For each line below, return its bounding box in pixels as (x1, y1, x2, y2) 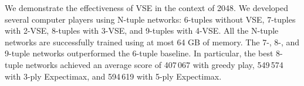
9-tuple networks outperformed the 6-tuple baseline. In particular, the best (5, 47, 273, 59)
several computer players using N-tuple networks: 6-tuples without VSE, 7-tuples (5, 13, 296, 25)
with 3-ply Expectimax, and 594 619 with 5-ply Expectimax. (5, 70, 222, 82)
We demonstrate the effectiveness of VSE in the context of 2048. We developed (5, 2, 289, 13)
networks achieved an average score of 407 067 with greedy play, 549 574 (25, 58, 283, 70)
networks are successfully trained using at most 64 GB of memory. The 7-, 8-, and (5, 35, 300, 48)
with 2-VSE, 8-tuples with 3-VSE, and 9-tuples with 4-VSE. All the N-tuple (5, 24, 279, 37)
